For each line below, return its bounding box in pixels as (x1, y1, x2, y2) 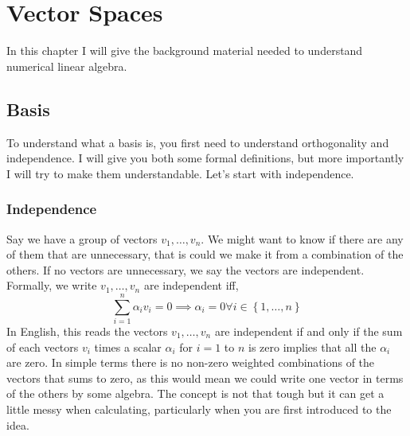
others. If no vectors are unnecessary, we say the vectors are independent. (6, 261, 365, 278)
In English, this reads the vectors (6, 323, 168, 340)
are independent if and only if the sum (214, 323, 403, 340)
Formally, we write (6, 277, 97, 294)
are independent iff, (143, 277, 239, 294)
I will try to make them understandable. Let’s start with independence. (6, 165, 354, 181)
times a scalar (94, 338, 162, 355)
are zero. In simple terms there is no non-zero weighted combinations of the (6, 354, 375, 371)
